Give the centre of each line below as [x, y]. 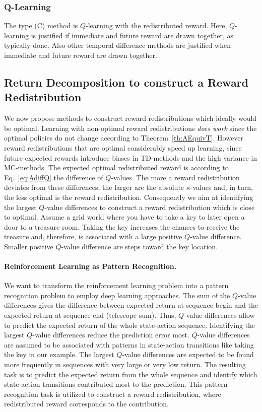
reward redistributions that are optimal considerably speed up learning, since [123, 147]
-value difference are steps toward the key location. [140, 246]
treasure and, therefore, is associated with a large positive [93, 236]
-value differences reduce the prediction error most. [111, 335]
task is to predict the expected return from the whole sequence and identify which [131, 374]
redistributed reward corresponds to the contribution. [86, 404]
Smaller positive [29, 246]
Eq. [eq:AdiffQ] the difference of [54, 177]
